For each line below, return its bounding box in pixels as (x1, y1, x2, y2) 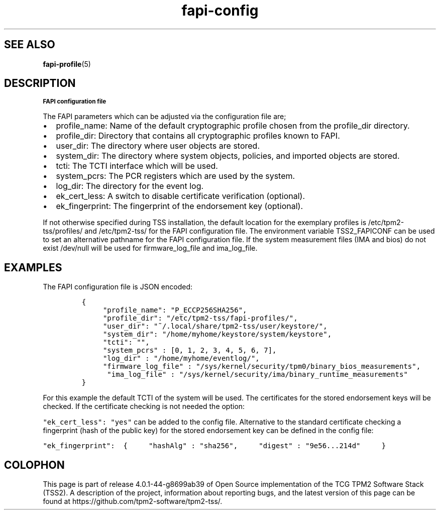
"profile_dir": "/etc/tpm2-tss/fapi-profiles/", (102, 314, 298, 323)
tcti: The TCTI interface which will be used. (56, 161, 218, 171)
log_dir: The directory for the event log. (56, 181, 204, 191)
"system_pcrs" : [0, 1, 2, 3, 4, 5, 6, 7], (102, 346, 277, 355)
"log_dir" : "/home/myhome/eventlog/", (102, 354, 260, 363)
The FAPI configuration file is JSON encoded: (43, 282, 193, 291)
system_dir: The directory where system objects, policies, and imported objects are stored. (56, 151, 400, 161)
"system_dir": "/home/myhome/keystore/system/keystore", (102, 330, 332, 339)
